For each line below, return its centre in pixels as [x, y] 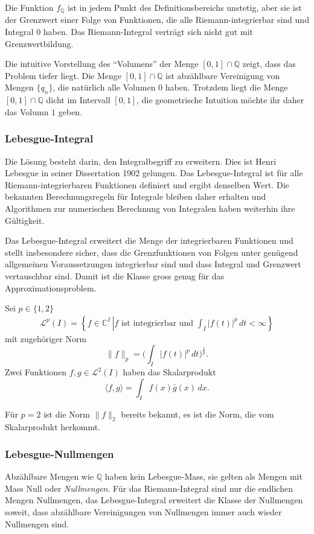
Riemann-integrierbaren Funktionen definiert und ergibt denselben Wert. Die [147, 184]
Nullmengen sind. [37, 523]
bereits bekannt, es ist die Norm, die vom [197, 414]
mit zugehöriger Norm [46, 338]
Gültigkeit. [25, 220]
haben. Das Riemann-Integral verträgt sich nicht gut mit [148, 32]
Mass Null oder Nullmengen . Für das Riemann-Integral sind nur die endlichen [149, 488]
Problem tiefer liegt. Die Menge [63, 75]
